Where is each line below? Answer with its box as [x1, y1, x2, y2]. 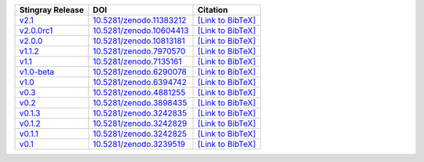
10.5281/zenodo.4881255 [93, 87, 186, 98]
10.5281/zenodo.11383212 [93, 15, 187, 25]
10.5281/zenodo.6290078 [93, 67, 188, 77]
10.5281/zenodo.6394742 [93, 77, 188, 87]
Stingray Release [19, 5, 84, 15]
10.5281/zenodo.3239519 [93, 138, 186, 149]
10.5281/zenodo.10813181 [93, 35, 185, 46]
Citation [197, 5, 228, 15]
